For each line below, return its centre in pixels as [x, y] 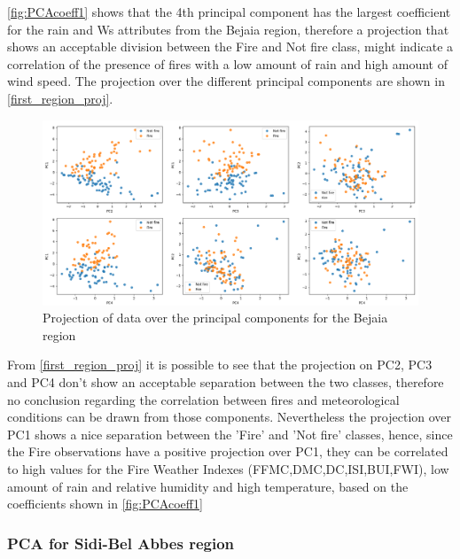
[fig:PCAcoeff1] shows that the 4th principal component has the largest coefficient [229, 12]
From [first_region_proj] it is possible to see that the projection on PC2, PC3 [220, 365]
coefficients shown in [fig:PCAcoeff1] [105, 504]
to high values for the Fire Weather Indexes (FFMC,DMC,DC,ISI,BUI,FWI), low [228, 469]
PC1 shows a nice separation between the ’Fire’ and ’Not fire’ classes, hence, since [230, 434]
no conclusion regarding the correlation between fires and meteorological [203, 399]
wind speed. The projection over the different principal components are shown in [226, 81]
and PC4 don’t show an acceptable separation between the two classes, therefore [226, 382]
